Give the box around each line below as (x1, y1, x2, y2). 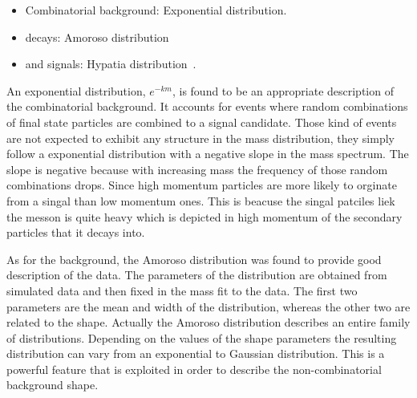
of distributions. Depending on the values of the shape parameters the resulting (6, 329, 397, 346)
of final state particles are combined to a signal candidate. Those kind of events (6, 113, 397, 130)
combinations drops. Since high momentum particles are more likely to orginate (6, 177, 397, 193)
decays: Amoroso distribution (25, 28, 169, 45)
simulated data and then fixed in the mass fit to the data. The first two (6, 282, 358, 298)
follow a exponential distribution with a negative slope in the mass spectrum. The (6, 145, 409, 162)
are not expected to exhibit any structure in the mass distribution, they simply (6, 129, 395, 146)
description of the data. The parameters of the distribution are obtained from (6, 266, 387, 283)
